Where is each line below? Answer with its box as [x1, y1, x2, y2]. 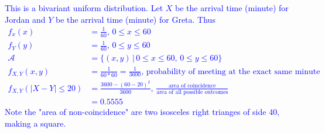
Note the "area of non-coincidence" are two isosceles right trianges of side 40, [5, 106, 280, 118]
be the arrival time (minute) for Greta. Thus [55, 13, 215, 25]
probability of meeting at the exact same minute [146, 67, 320, 76]
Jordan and [5, 13, 46, 25]
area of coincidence [168, 83, 216, 89]
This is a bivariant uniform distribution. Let [5, 2, 163, 13]
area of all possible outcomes [156, 89, 228, 96]
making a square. [5, 117, 66, 129]
